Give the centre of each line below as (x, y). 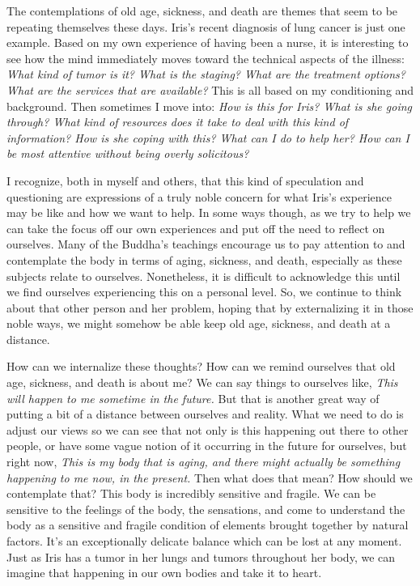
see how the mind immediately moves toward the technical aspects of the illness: (206, 58)
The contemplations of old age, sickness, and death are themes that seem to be (202, 11)
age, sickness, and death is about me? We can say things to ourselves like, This (202, 382)
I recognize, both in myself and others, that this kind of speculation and (185, 180)
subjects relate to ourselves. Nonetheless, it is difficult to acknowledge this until (204, 276)
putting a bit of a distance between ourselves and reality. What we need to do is (205, 414)
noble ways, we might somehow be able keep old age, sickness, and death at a (199, 323)
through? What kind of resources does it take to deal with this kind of (178, 122)
